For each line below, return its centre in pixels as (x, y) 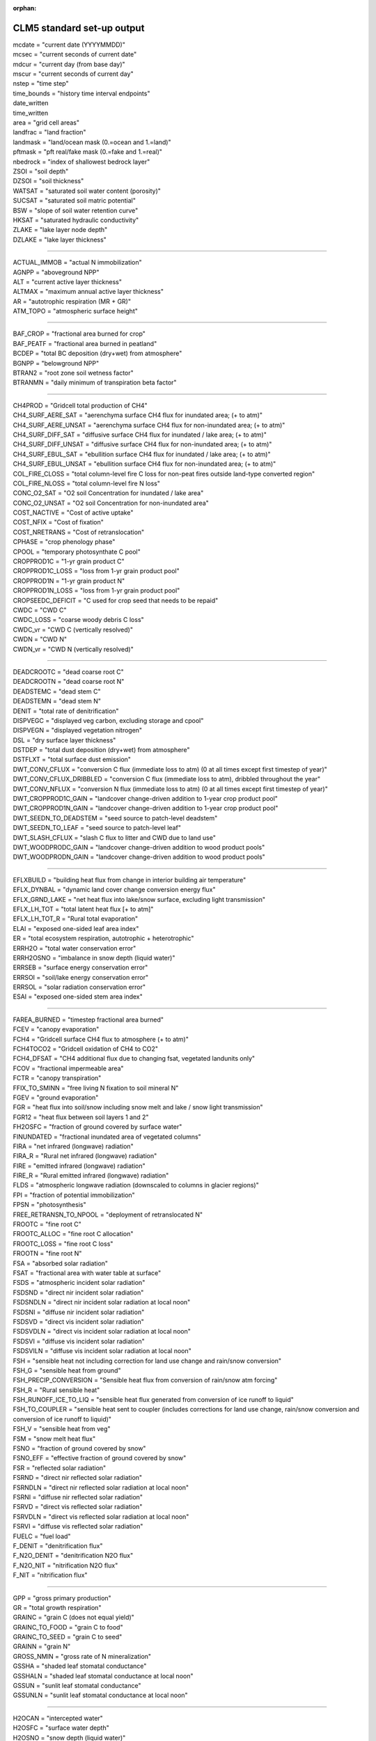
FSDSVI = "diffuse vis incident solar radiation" (79, 1341)
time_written (31, 113)
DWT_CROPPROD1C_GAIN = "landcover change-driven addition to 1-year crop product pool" (146, 799)
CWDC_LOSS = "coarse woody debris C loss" (78, 620)
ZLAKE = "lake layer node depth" (60, 230)
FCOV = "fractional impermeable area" (69, 1068)
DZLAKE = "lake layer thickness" (60, 240)
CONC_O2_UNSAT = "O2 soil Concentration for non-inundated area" (111, 503)
